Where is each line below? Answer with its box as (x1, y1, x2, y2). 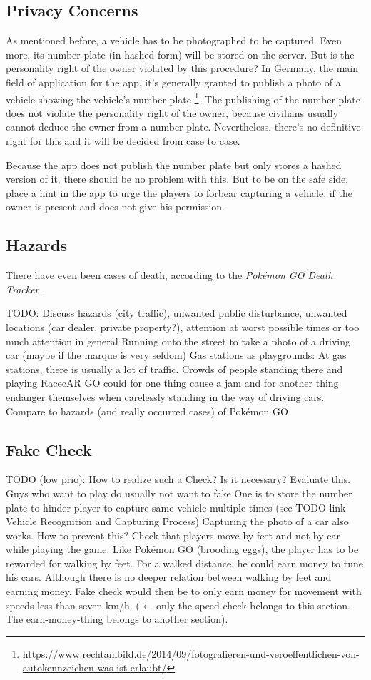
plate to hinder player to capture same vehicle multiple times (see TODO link (6, 499, 346, 514)
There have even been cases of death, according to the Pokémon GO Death (6, 268, 333, 283)
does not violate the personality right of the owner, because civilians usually (6, 105, 339, 120)
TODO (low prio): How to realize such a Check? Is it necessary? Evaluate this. (6, 472, 351, 487)
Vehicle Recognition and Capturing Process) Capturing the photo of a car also (6, 514, 349, 529)
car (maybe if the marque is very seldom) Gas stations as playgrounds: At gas (6, 347, 347, 362)
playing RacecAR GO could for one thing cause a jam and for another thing (6, 375, 339, 390)
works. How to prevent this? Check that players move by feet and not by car (6, 527, 340, 542)
